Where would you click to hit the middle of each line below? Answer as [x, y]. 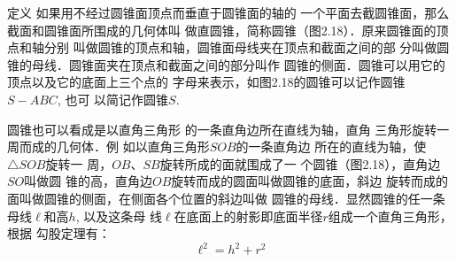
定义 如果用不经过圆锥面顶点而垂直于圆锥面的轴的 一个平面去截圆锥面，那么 [228, 12]
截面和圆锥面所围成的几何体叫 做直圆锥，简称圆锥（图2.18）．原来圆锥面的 [222, 30]
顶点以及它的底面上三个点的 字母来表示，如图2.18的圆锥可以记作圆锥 [206, 82]
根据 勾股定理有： [59, 233]
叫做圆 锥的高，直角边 [88, 181]
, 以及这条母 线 [119, 216]
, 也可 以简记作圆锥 [113, 99]
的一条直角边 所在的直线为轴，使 [331, 146]
